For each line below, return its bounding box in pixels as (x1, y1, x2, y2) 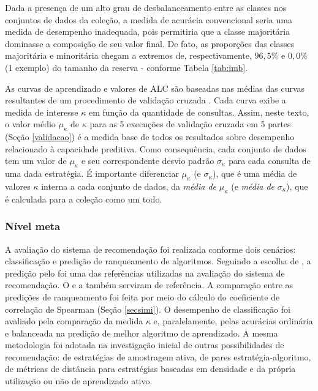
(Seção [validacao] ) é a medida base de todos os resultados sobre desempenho (5, 130, 295, 143)
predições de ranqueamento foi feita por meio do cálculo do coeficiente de (5, 290, 280, 303)
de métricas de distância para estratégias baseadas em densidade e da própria (5, 362, 296, 375)
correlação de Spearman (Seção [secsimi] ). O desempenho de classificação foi (5, 302, 290, 315)
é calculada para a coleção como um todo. (5, 192, 162, 205)
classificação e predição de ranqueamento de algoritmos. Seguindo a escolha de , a (5, 255, 311, 267)
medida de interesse (5, 105, 78, 118)
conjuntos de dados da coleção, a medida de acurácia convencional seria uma (5, 13, 292, 26)
